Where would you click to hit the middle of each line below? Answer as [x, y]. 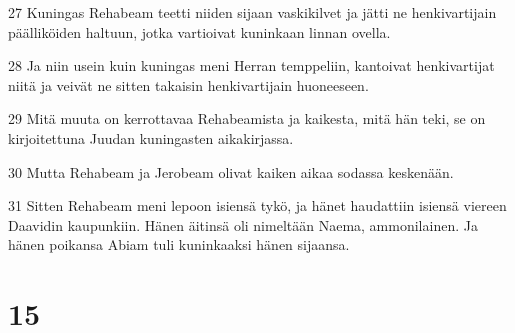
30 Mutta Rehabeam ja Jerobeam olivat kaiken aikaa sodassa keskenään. [231, 171]
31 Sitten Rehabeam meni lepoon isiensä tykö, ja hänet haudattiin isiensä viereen [257, 205]
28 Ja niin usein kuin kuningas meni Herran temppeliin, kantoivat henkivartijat [251, 65]
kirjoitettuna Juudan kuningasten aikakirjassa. [151, 137]
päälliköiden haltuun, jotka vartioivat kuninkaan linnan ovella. [199, 31]
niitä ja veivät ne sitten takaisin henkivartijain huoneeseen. [188, 84]
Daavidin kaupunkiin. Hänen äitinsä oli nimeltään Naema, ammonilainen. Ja [243, 224]
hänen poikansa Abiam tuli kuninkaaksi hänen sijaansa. [179, 244]
